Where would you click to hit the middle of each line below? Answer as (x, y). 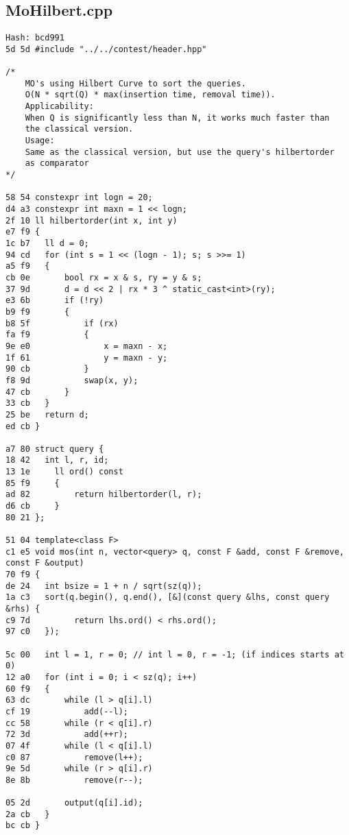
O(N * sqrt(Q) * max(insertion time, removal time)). (150, 95)
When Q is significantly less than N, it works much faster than (177, 118)
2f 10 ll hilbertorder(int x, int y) (92, 220)
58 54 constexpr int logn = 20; (79, 198)
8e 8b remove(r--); (74, 780)
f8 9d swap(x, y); (72, 380)
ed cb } (23, 426)
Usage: (40, 141)
